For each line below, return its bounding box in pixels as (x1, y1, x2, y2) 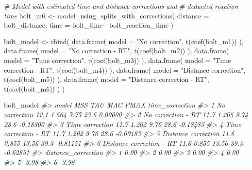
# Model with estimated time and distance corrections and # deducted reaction (4, 1, 238, 11)
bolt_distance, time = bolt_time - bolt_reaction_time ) (4, 20, 173, 30)
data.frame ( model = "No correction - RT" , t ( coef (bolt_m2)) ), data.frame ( (4, 46, 229, 56)
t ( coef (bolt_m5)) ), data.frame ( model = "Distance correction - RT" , (4, 74, 209, 84)
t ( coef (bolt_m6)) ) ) (4, 83, 65, 93)
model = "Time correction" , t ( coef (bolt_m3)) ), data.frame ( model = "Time (4, 55, 231, 65)
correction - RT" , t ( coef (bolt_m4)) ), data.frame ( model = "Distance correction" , (4, 64, 246, 75)
